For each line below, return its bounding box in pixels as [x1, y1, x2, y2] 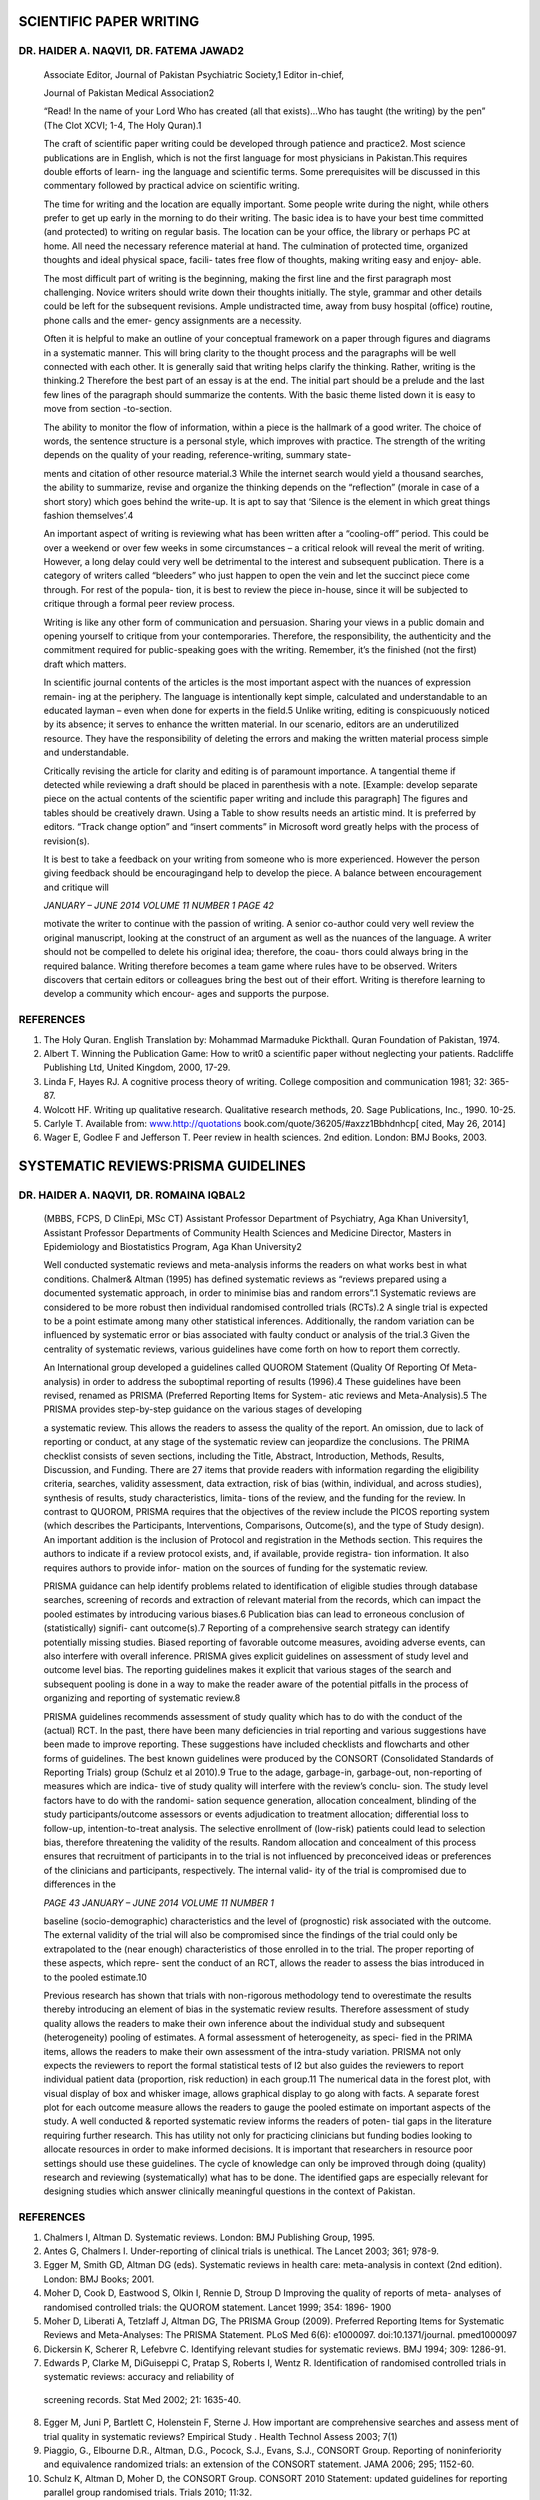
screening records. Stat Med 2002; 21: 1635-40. [43, 2393, 242, 2405]
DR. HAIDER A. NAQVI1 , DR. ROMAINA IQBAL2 [18, 1188, 246, 1202]
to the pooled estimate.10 [43, 1971, 147, 1983]
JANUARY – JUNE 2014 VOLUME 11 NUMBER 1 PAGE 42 [43, 900, 274, 912]
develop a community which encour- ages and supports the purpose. [43, 988, 330, 1000]
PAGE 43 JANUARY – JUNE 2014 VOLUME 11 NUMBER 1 [43, 1896, 275, 1909]
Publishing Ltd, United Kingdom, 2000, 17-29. [43, 1061, 231, 1074]
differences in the [43, 1878, 117, 1890]
